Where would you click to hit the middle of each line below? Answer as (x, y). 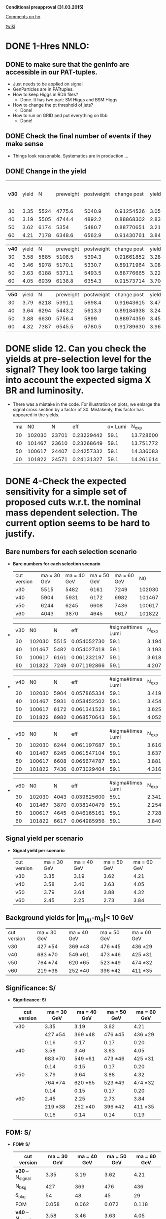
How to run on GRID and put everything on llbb (60, 115)
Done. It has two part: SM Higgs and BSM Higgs (69, 100)
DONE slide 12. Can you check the (76, 348)
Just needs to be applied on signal (48, 84)
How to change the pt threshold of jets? (53, 105)
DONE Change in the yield (46, 172)
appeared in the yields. (36, 415)
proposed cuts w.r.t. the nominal (73, 502)
